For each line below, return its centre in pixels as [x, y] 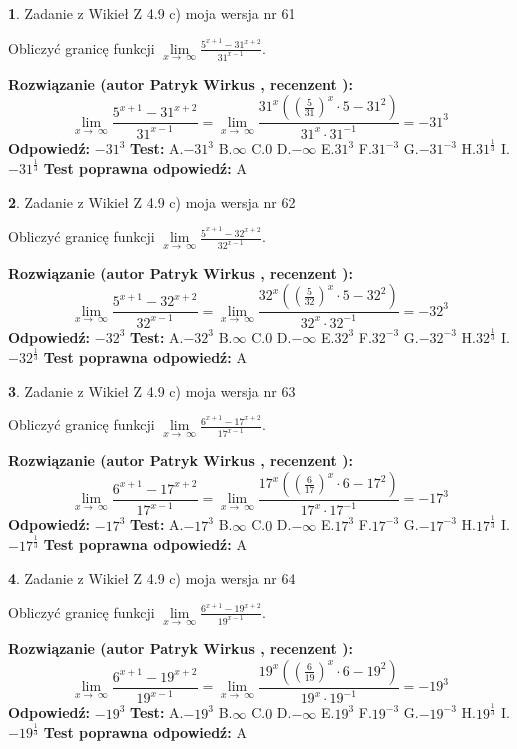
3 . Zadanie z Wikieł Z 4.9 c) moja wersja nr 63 [152, 390]
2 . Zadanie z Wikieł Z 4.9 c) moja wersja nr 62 [152, 201]
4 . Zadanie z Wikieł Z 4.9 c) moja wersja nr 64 [152, 578]
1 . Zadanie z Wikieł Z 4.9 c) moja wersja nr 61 [152, 13]
